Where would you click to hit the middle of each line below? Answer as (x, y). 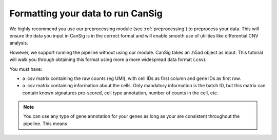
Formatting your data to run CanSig (86, 13)
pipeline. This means (45, 124)
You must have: (26, 69)
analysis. (19, 43)
